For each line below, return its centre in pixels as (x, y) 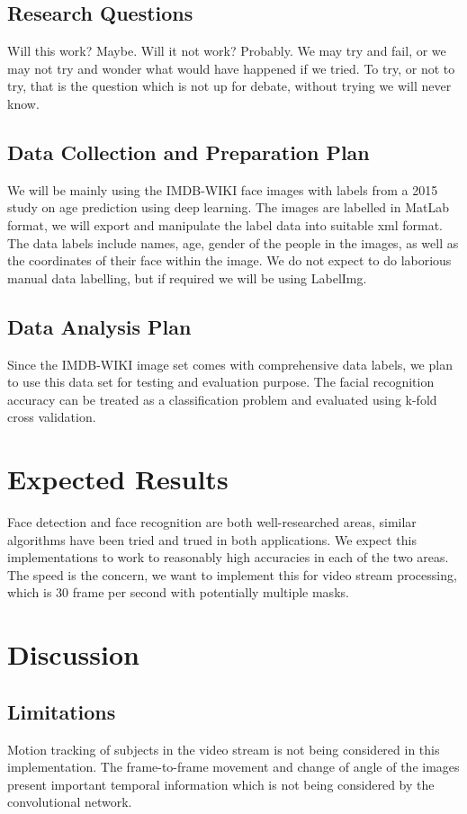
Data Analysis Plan (99, 326)
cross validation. (52, 417)
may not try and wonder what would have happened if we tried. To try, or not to (231, 68)
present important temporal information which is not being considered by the (221, 784)
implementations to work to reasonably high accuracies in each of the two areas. (228, 557)
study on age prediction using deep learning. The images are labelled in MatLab (228, 207)
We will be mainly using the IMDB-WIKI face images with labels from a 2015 (223, 189)
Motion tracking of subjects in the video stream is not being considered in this (224, 749)
